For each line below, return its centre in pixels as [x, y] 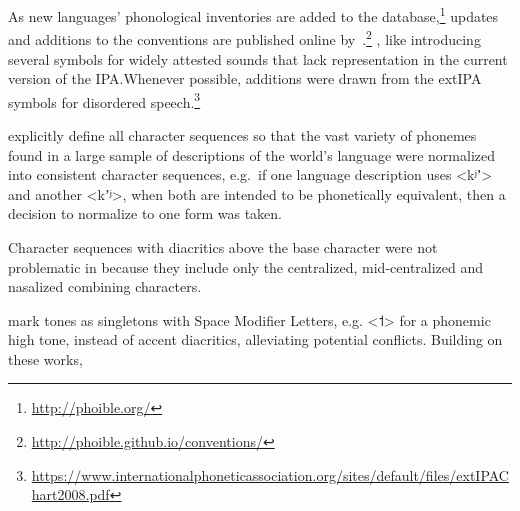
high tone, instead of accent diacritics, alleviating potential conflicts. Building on [255, 339]
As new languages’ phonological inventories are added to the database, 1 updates [253, 14]
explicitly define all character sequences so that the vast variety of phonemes [242, 134]
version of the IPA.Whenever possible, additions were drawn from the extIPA [245, 78]
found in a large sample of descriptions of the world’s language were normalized [252, 154]
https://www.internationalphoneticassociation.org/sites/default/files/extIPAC [270, 474]
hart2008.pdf [70, 494]
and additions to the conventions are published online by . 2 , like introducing [244, 37]
